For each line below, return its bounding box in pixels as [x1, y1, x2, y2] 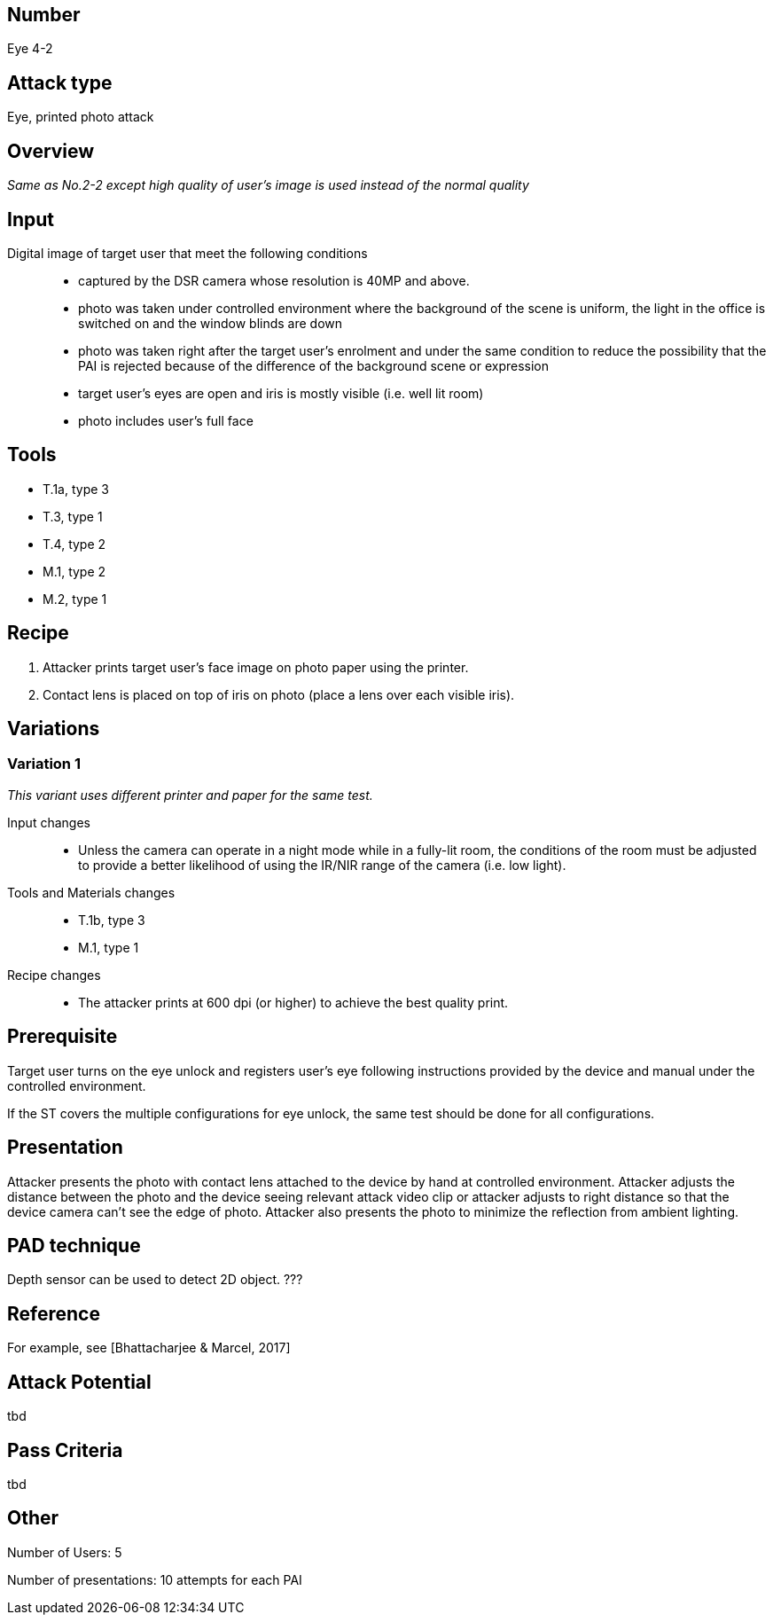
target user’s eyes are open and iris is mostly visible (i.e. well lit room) [78, 385, 484, 401]
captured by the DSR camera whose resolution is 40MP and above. [78, 272, 470, 288]
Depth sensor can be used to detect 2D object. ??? [7, 1272, 303, 1288]
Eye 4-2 [7, 41, 53, 57]
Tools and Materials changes [7, 884, 176, 900]
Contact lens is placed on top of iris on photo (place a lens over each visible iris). [43, 686, 515, 702]
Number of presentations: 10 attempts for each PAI [7, 1571, 302, 1587]
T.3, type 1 [43, 508, 103, 524]
